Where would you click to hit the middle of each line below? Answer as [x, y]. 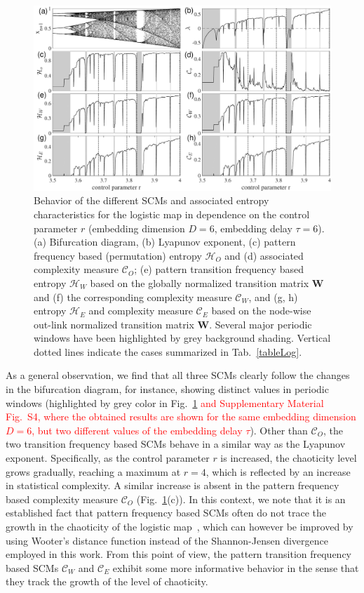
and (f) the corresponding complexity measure [133, 296]
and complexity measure [141, 311]
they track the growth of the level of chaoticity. [107, 581]
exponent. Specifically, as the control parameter [108, 458]
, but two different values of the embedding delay [137, 430]
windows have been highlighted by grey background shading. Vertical [182, 338]
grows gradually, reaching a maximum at [93, 471]
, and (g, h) [273, 296]
